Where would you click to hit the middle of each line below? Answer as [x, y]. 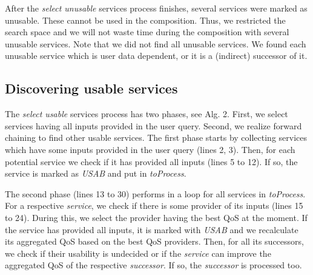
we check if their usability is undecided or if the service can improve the [138, 253]
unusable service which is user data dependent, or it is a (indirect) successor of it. [156, 56]
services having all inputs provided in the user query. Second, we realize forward [153, 125]
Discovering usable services [91, 88]
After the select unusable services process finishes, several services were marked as [156, 8]
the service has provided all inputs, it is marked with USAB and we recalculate [152, 229]
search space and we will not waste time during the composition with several [147, 32]
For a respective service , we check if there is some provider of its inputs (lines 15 [154, 205]
